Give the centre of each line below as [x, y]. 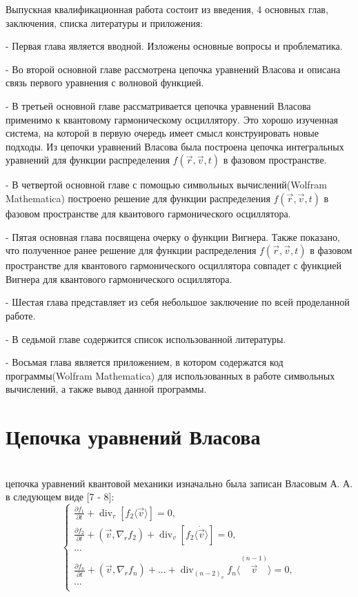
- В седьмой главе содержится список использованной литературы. [146, 339]
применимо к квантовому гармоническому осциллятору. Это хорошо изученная [172, 119]
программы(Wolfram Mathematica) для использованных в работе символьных [170, 375]
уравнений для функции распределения [88, 160]
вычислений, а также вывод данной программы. [106, 389]
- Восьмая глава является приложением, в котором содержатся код [145, 362]
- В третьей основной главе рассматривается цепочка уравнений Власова [158, 105]
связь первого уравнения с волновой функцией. [105, 82]
